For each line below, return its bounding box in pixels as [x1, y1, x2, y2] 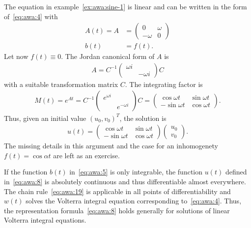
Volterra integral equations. [4, 215, 86, 225]
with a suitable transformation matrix [4, 79, 118, 89]
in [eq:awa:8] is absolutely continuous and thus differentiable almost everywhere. [4, 176, 246, 186]
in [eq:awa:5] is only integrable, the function [69, 167, 202, 177]
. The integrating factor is [125, 79, 203, 89]
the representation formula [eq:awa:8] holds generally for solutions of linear [4, 205, 230, 215]
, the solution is [119, 113, 167, 123]
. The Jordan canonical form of [61, 51, 155, 61]
